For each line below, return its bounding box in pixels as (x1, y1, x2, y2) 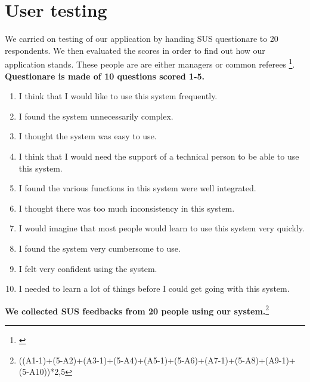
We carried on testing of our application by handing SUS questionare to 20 (5, 32, 278, 45)
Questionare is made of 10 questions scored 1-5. (5, 69, 205, 82)
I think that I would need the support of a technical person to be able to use (18, 149, 299, 162)
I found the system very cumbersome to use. (18, 242, 181, 254)
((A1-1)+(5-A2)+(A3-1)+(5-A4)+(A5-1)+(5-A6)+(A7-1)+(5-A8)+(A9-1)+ (18, 353, 296, 366)
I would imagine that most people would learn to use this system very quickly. (18, 222, 305, 234)
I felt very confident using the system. (18, 262, 157, 274)
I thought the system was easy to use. (18, 130, 157, 142)
